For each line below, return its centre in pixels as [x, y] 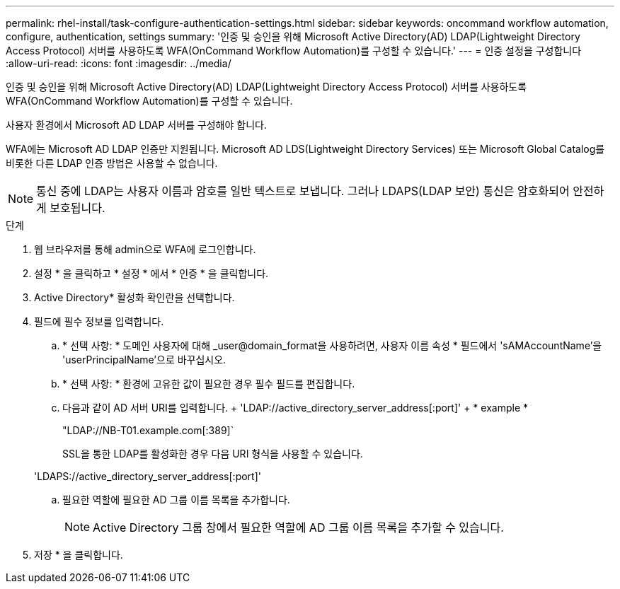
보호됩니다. [77, 208]
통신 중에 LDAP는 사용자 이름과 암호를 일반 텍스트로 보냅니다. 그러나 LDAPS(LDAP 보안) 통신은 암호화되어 [303, 191]
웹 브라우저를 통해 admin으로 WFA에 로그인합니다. [145, 249]
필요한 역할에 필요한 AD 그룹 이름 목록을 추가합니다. [176, 500]
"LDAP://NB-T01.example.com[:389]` [148, 430]
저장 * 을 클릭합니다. [79, 555]
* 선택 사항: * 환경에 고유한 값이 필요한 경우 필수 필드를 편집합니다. [209, 384]
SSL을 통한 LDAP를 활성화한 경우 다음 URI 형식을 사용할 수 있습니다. [213, 454]
